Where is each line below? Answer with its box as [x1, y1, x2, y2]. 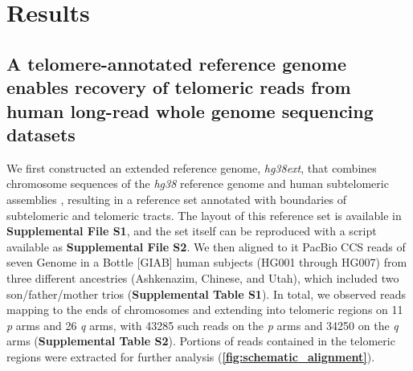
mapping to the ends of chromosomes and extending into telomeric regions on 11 [6, 301, 403, 318]
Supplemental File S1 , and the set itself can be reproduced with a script [6, 222, 377, 239]
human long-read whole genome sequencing [6, 98, 374, 123]
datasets [6, 121, 76, 146]
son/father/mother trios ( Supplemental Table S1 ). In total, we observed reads [6, 285, 407, 302]
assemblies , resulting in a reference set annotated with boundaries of [6, 190, 346, 207]
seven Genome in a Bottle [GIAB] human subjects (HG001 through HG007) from [6, 254, 407, 271]
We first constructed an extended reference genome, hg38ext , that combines [6, 159, 377, 176]
